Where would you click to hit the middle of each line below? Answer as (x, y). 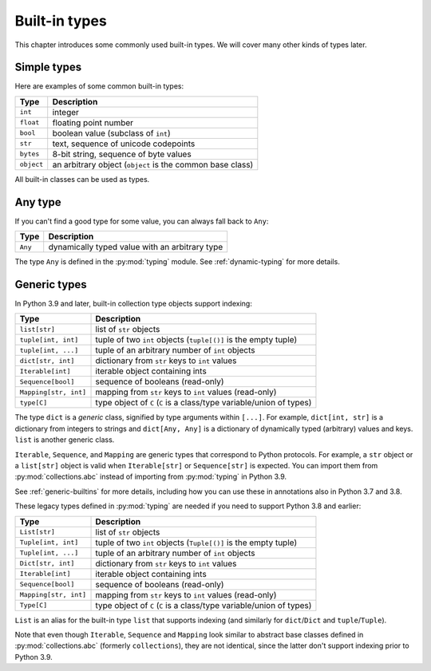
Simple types (48, 67)
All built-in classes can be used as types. (82, 179)
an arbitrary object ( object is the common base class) (153, 164)
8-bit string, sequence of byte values (122, 154)
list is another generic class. (65, 440)
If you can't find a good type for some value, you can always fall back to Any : (142, 221)
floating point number (93, 122)
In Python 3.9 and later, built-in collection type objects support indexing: (134, 304)
